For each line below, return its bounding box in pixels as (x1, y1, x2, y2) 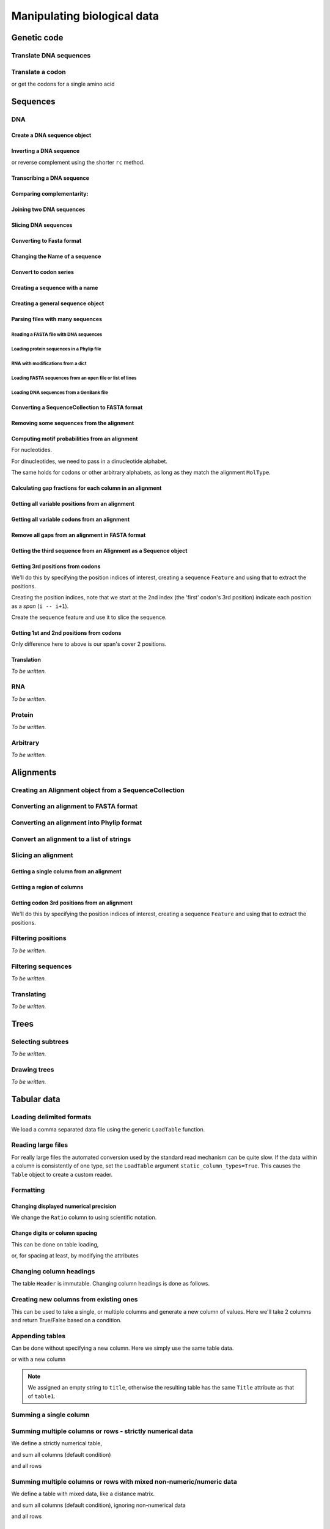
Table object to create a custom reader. (11, 1171, 113, 1178)
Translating (11, 990, 46, 998)
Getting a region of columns (11, 883, 84, 890)
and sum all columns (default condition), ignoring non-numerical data (11, 1501, 186, 1509)
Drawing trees (11, 1065, 54, 1074)
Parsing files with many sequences (11, 315, 103, 322)
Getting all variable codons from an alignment (11, 516, 130, 523)
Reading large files (11, 1141, 68, 1149)
